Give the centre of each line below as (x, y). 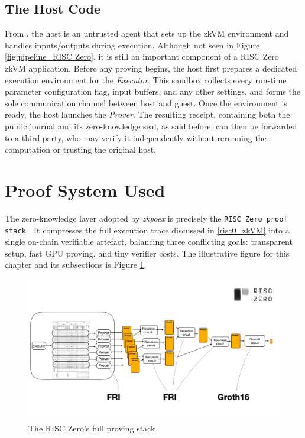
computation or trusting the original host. (81, 149)
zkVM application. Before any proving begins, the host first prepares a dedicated (151, 68)
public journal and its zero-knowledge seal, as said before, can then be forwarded (151, 126)
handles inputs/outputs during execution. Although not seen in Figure (132, 45)
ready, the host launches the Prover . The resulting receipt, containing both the (147, 114)
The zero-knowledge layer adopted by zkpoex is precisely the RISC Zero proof (146, 218)
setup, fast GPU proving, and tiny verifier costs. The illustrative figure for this (147, 253)
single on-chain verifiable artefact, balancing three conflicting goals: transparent (149, 241)
